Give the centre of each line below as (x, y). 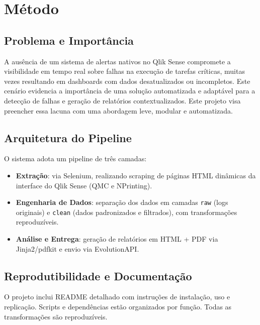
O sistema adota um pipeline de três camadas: (75, 158)
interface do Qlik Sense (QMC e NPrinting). (84, 185)
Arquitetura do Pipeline (68, 137)
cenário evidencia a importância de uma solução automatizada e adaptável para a (130, 91)
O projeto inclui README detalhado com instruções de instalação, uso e (117, 297)
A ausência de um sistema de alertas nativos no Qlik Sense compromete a (117, 61)
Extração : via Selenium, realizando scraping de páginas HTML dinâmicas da (136, 175)
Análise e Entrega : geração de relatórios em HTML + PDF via (117, 239)
